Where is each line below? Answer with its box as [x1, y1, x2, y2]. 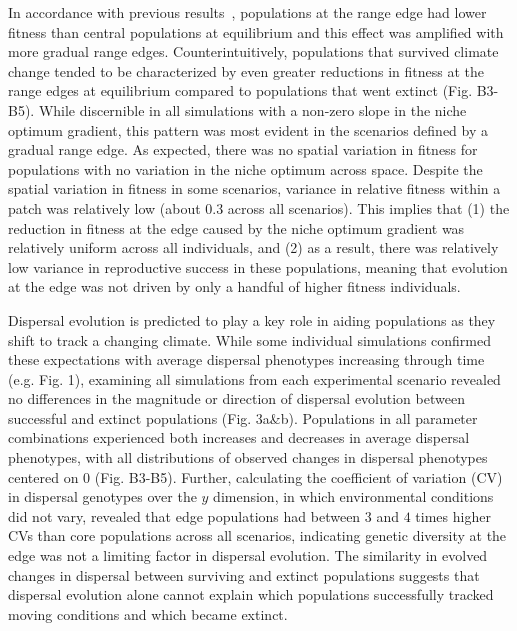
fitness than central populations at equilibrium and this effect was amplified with [8, 21, 504, 42]
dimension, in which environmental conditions [213, 486, 494, 507]
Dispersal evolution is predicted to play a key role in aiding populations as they [8, 309, 496, 330]
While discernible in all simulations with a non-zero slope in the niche [38, 99, 467, 120]
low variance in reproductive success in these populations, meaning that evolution [8, 256, 508, 277]
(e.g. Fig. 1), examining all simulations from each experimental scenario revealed [8, 368, 501, 389]
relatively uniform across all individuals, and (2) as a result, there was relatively [8, 237, 499, 258]
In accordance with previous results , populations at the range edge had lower [8, 2, 487, 22]
